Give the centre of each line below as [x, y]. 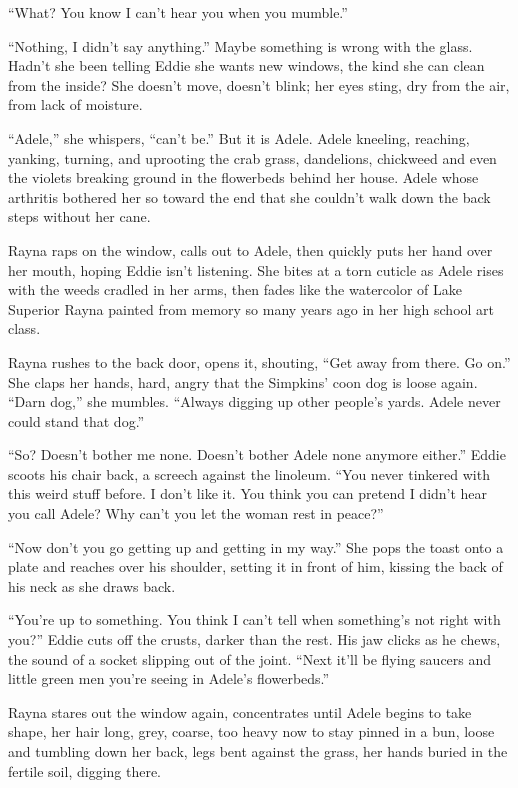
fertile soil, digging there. [85, 770]
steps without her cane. [79, 216]
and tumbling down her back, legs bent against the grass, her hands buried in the [258, 751]
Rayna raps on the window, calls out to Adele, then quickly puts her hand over [250, 249]
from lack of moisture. [75, 104]
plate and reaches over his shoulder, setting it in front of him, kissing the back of [255, 566]
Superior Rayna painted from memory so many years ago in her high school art [251, 308]
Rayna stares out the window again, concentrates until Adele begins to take [240, 711]
